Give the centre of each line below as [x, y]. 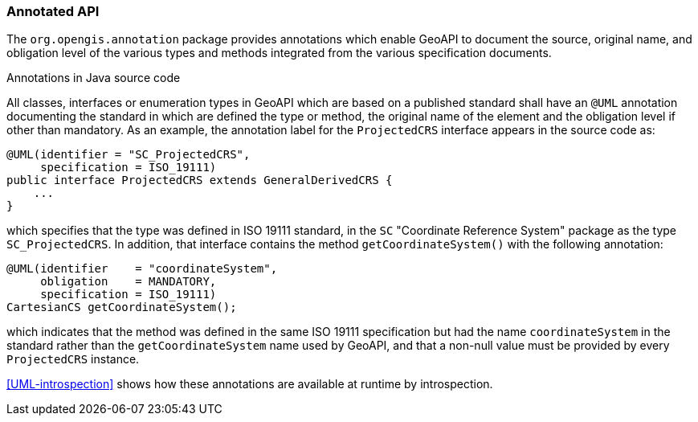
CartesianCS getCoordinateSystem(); [122, 307]
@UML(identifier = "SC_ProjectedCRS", [129, 155]
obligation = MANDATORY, [129, 282]
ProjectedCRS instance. [73, 359]
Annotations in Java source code [94, 78]
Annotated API [53, 11]
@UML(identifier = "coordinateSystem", [142, 269]
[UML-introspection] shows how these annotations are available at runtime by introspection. [250, 384]
